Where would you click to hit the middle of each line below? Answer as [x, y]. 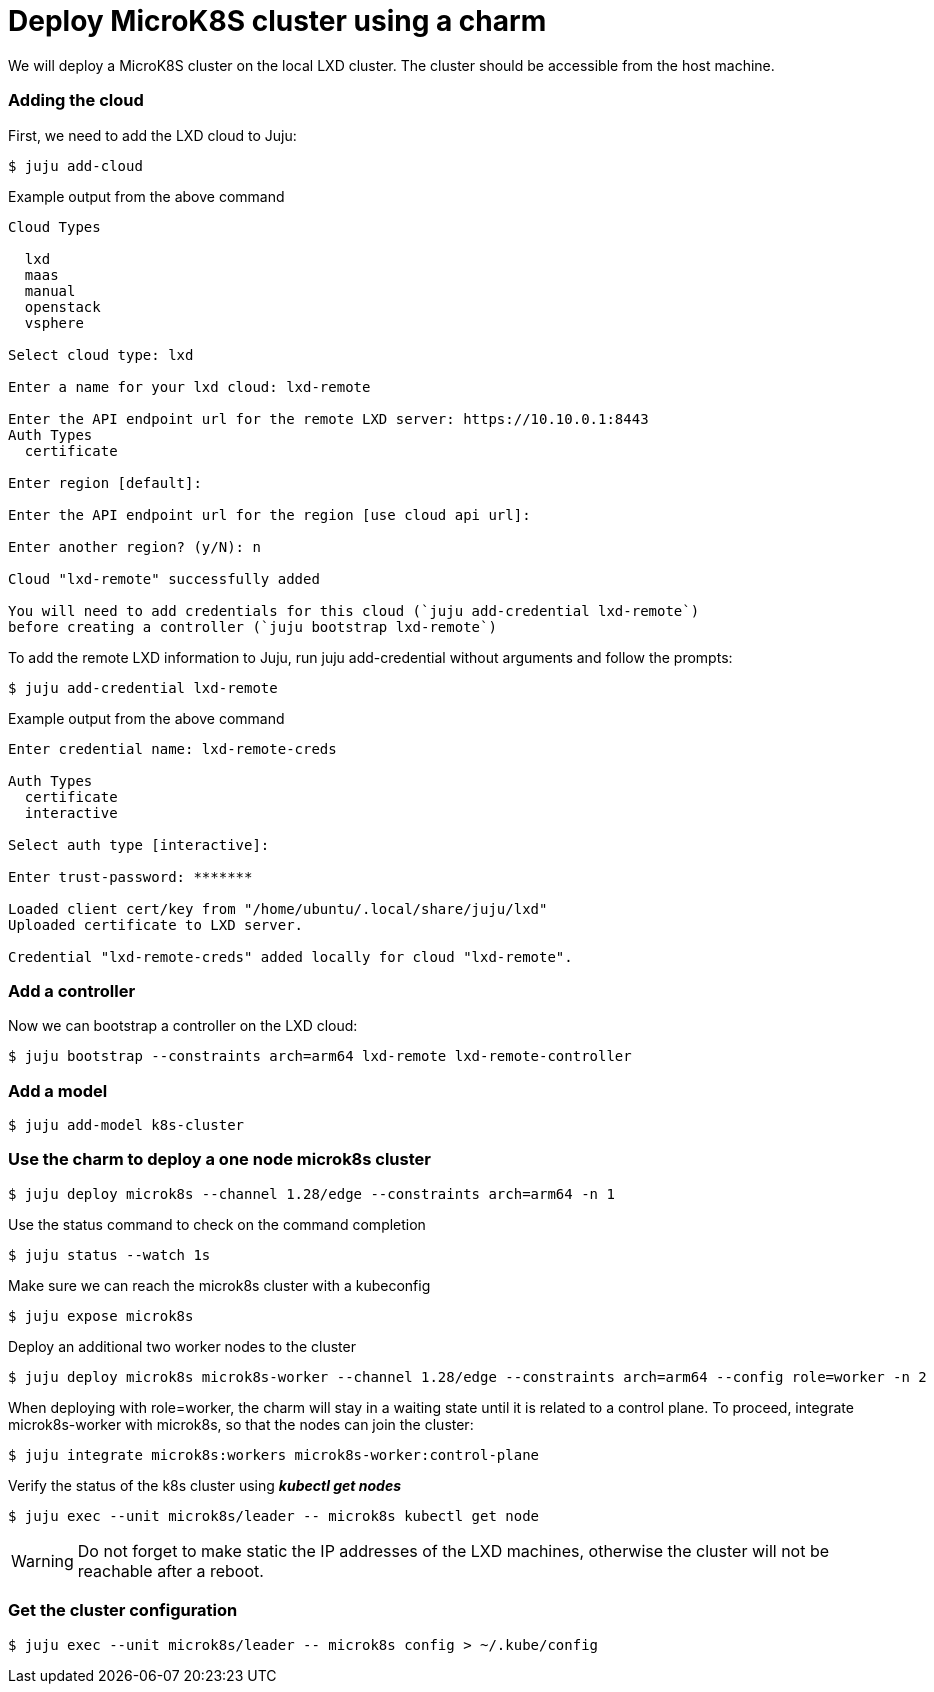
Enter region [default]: [105, 482]
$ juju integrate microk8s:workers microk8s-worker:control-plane [274, 1454]
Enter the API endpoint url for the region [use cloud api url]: [269, 514]
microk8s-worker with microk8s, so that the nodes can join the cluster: [241, 1424]
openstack [62, 306]
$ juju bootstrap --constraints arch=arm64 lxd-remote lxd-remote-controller [320, 1056]
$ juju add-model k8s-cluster [126, 1125]
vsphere [54, 322]
